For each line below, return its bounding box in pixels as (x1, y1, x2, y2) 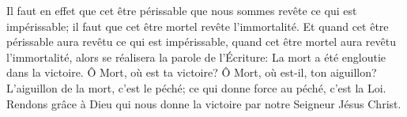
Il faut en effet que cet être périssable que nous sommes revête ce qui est (6, 2, 357, 18)
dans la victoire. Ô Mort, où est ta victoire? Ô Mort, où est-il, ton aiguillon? (6, 64, 377, 81)
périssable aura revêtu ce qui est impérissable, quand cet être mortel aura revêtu (6, 33, 396, 50)
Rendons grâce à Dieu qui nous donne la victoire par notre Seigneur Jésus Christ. (6, 95, 401, 111)
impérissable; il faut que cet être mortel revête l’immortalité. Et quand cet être (6, 17, 389, 34)
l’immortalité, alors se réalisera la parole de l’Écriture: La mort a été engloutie (6, 48, 386, 65)
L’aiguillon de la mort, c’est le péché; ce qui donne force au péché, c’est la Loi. (6, 79, 386, 96)
